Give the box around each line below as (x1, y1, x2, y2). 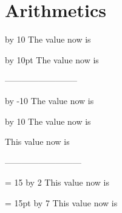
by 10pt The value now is (5, 53, 99, 66)
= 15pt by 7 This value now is (5, 196, 118, 209)
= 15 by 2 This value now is (5, 176, 110, 189)
